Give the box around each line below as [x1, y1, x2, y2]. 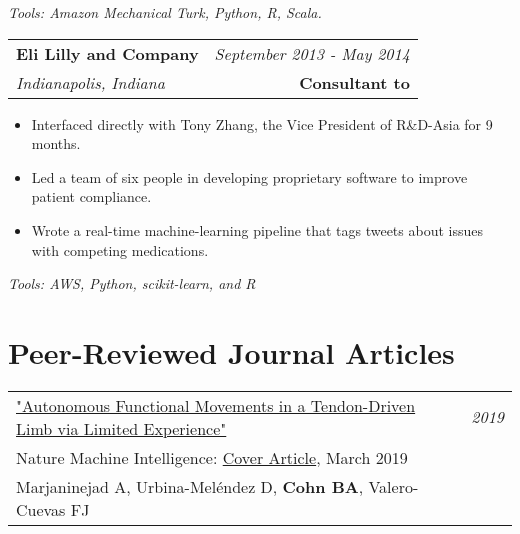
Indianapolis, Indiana [16, 70, 165, 94]
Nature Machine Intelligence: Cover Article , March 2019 [16, 445, 408, 469]
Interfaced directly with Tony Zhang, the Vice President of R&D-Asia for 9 [31, 113, 493, 134]
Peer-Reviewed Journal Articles [8, 331, 455, 372]
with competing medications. [31, 239, 209, 260]
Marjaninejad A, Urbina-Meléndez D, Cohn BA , [16, 474, 364, 498]
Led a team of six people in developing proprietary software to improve [31, 166, 468, 187]
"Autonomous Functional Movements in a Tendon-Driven [16, 393, 416, 417]
